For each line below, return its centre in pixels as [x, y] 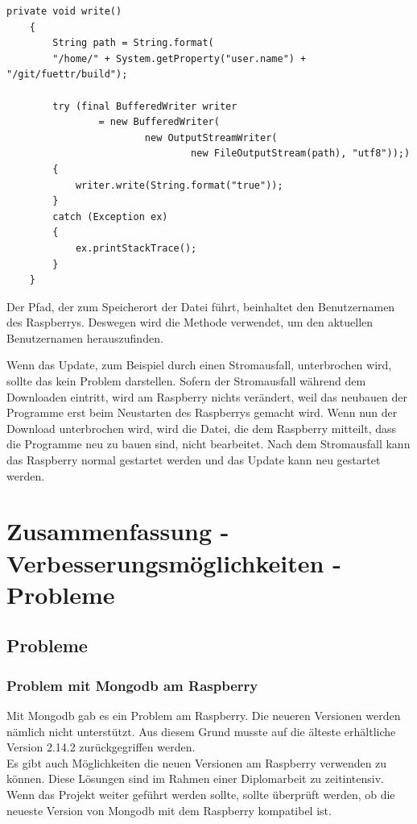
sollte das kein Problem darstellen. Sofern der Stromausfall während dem [186, 381]
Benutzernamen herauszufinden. [85, 337]
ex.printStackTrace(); [136, 248]
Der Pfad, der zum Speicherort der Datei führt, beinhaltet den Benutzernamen [201, 306]
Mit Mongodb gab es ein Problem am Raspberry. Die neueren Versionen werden [204, 715]
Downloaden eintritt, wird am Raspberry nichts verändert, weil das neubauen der [207, 396]
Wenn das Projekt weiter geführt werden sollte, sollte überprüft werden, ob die [201, 794]
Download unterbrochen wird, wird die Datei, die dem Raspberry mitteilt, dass [202, 428]
